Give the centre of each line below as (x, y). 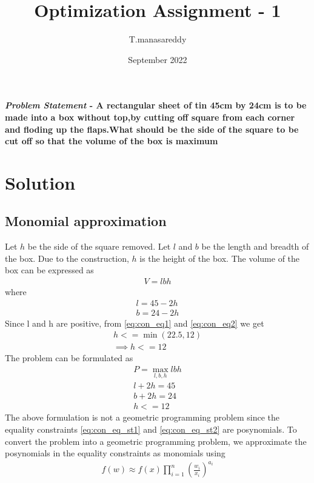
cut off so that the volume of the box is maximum (112, 141)
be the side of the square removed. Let (99, 246)
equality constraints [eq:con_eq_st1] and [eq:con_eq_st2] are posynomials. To (151, 429)
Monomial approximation (86, 221)
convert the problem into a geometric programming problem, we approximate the (156, 441)
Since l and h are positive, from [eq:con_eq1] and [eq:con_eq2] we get (135, 323)
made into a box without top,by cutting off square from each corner (150, 117)
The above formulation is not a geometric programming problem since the (142, 417)
